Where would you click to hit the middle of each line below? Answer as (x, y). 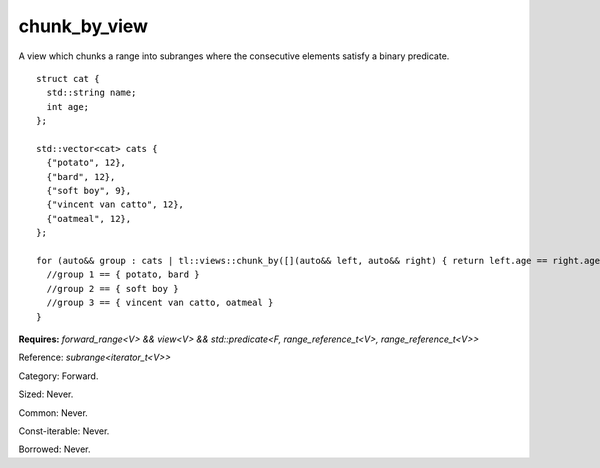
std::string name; (91, 93)
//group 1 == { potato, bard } (123, 274)
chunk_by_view (83, 26)
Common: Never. (53, 412)
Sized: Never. (46, 394)
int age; (68, 106)
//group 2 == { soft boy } (112, 288)
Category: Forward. (58, 376)
